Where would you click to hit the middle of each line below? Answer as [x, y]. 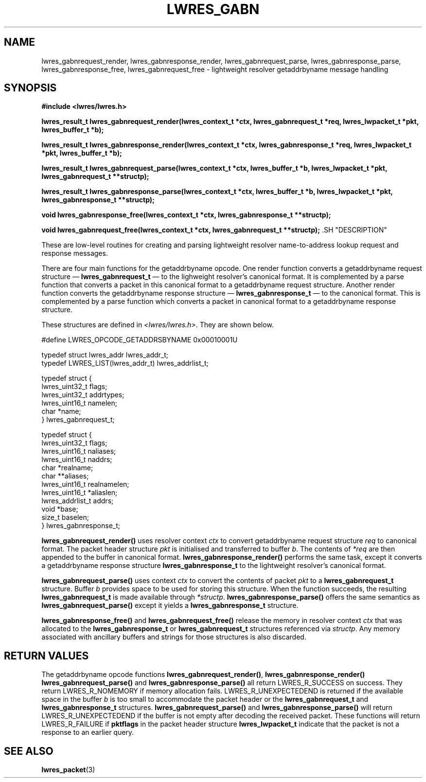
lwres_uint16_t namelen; [79, 403]
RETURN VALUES [46, 656]
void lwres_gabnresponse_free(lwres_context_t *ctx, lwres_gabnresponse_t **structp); [186, 215]
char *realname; [67, 468]
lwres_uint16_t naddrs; [77, 460]
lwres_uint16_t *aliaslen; [80, 493]
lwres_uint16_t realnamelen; [85, 484]
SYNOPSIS [30, 88]
